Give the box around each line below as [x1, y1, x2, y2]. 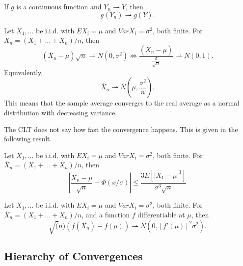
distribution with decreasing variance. [4, 107, 117, 117]
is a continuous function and [16, 1, 102, 11]
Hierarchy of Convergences [4, 248, 143, 264]
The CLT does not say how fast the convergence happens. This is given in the [4, 124, 238, 134]
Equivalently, [4, 67, 43, 77]
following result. [4, 133, 52, 144]
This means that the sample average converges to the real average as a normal [4, 98, 240, 108]
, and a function [81, 209, 130, 219]
